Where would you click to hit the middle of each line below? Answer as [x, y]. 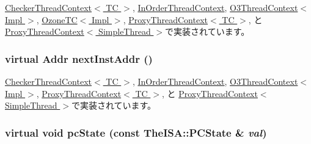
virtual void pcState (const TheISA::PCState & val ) [136, 132]
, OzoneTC [57, 19]
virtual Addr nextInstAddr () [79, 58]
